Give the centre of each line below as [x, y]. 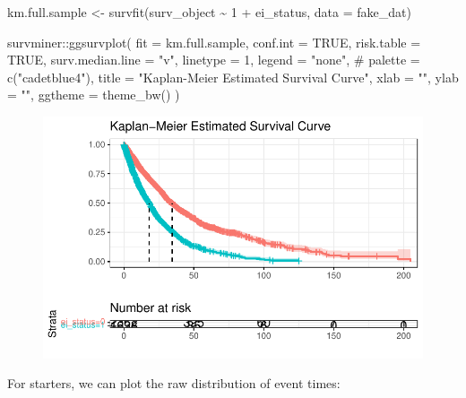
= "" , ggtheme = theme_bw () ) [94, 95]
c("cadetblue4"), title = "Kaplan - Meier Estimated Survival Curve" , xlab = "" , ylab [233, 77]
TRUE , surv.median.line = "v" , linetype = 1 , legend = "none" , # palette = [214, 60]
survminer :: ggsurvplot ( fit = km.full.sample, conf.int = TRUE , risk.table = [214, 42]
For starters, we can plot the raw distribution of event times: [174, 383]
